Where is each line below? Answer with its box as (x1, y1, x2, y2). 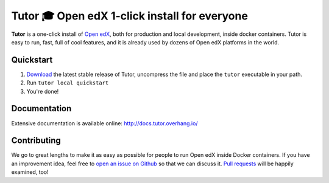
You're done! (26, 88, 59, 95)
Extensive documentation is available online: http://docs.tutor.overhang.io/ (11, 119, 198, 127)
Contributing (11, 136, 61, 146)
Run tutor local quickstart (26, 79, 109, 86)
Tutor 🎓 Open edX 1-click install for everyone (11, 9, 248, 22)
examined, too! (11, 168, 49, 176)
